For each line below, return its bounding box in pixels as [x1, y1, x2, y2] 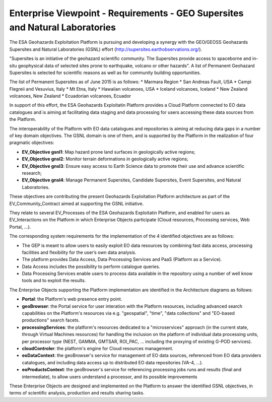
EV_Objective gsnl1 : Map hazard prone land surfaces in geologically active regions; [22, 149, 196, 155]
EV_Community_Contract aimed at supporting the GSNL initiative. [9, 200, 144, 207]
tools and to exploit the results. [22, 278, 86, 284]
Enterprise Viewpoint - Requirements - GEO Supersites [9, 8, 244, 19]
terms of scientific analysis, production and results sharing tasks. [9, 390, 145, 396]
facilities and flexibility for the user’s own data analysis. [22, 249, 137, 255]
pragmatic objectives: [9, 140, 54, 146]
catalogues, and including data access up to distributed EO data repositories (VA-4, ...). [22, 359, 203, 365]
